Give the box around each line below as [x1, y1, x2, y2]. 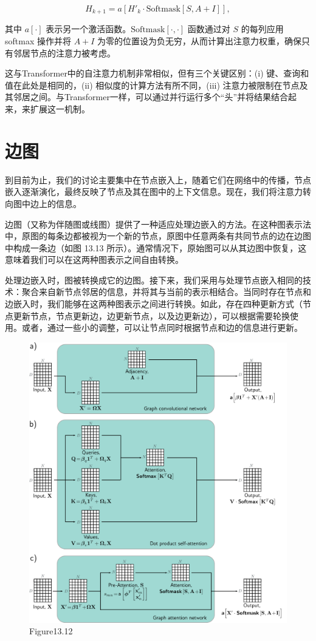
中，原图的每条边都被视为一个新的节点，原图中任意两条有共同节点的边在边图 [5, 229, 311, 242]
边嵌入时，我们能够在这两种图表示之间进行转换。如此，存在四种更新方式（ [5, 297, 303, 310]
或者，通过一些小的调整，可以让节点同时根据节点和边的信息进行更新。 [21, 321, 303, 334]
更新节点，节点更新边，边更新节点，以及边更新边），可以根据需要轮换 [13, 309, 290, 322]
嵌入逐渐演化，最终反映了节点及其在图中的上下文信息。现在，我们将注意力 [5, 185, 303, 198]
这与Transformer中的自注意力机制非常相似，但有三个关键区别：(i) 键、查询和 [5, 67, 309, 80]
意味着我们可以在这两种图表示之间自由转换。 [5, 253, 184, 266]
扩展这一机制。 [30, 103, 90, 115]
